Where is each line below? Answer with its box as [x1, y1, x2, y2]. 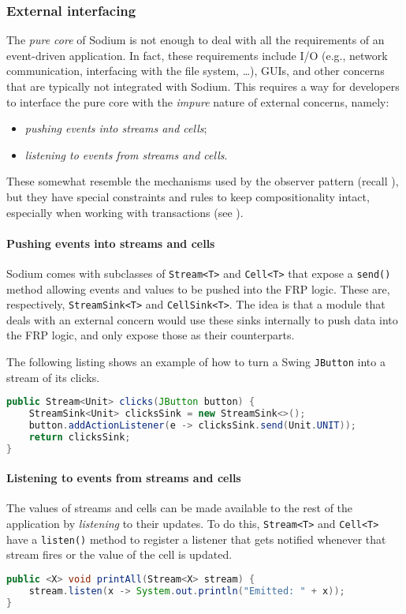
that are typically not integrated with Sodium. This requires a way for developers [6, 78, 400, 94]
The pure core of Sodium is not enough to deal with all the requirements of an [6, 32, 385, 48]
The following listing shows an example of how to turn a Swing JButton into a [6, 354, 386, 370]
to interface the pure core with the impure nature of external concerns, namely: [6, 93, 389, 110]
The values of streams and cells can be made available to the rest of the [6, 500, 353, 516]
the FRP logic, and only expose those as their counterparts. [6, 327, 295, 343]
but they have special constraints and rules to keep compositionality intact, [6, 188, 370, 204]
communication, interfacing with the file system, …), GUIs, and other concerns [6, 62, 385, 79]
